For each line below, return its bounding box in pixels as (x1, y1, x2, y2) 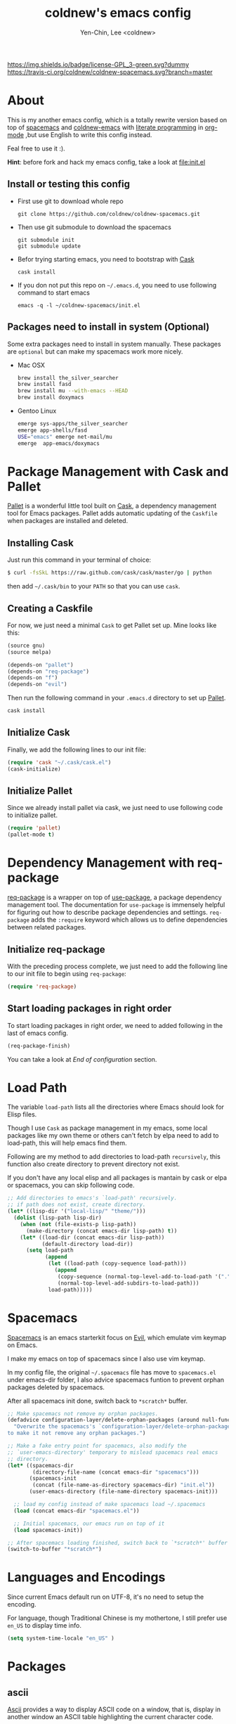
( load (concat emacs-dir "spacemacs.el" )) (13, 1507, 140, 1514)
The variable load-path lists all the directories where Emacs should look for (7, 1102, 225, 1112)
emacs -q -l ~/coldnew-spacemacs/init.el (17, 302, 140, 309)
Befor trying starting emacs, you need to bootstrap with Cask (17, 255, 195, 263)
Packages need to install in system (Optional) (7, 321, 210, 333)
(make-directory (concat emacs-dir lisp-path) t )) (25, 1227, 178, 1235)
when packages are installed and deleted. (7, 517, 129, 525)
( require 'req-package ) (7, 983, 77, 990)
